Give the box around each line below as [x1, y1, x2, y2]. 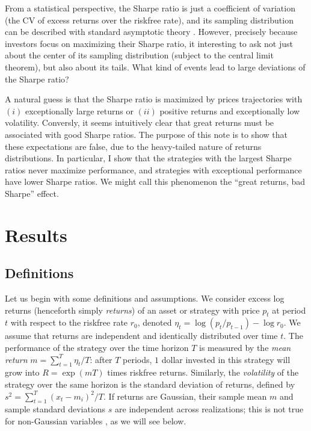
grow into [5, 366, 40, 379]
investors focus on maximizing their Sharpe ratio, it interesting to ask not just [5, 37, 294, 49]
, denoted [137, 316, 172, 329]
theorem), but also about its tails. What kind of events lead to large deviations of [5, 60, 306, 73]
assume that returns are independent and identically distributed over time [5, 329, 278, 342]
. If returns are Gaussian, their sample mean [103, 389, 267, 402]
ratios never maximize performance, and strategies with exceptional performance [5, 163, 302, 176]
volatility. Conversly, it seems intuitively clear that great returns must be [5, 116, 274, 129]
